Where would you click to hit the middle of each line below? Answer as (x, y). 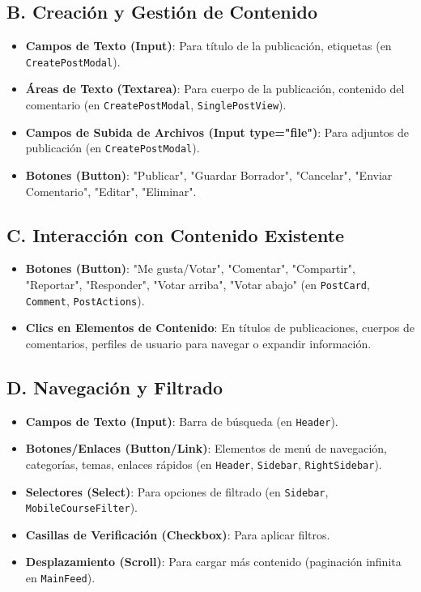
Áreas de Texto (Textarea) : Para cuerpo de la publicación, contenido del (215, 89)
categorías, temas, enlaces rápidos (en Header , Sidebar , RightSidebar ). (204, 464)
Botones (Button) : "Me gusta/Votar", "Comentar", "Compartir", (190, 268)
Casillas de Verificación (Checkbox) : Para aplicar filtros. (178, 534)
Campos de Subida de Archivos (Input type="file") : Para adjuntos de (217, 132)
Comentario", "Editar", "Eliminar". (111, 191)
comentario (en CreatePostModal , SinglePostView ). (156, 105)
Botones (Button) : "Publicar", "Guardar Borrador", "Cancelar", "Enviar (209, 175)
